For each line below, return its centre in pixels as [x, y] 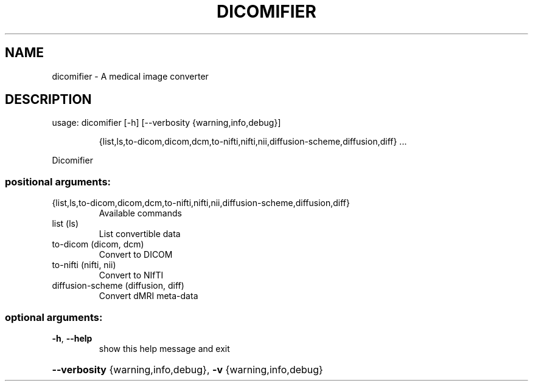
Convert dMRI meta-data [148, 296]
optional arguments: [54, 317]
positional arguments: [58, 181]
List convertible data [140, 234]
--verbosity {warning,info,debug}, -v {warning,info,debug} [187, 369]
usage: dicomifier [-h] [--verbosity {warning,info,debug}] [166, 123]
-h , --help [72, 338]
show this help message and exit [164, 348]
